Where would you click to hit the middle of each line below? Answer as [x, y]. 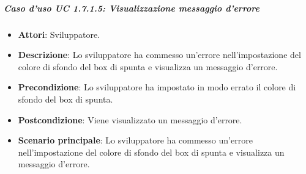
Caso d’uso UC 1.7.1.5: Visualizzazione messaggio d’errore [132, 8]
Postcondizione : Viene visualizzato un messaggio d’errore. [130, 119]
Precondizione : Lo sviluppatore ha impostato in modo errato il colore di [157, 87]
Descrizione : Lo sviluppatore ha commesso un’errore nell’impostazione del [159, 55]
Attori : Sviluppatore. [59, 34]
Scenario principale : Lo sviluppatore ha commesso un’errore [135, 140]
